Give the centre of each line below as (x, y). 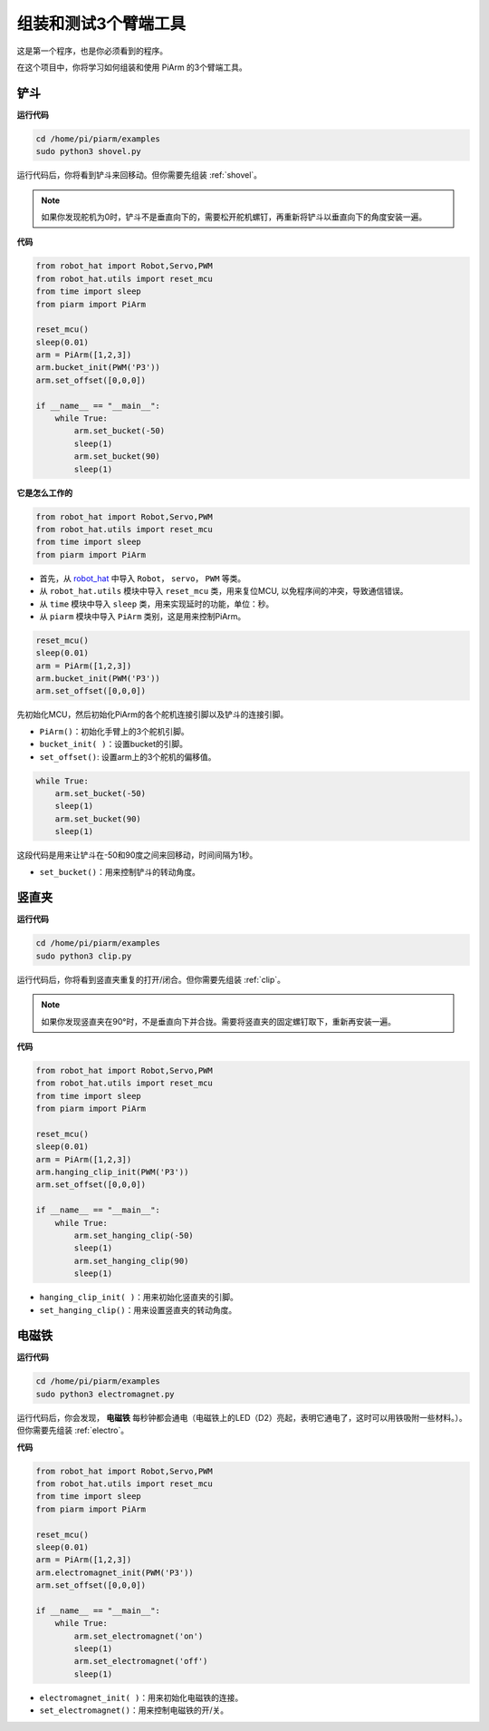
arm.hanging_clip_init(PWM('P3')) (112, 1172)
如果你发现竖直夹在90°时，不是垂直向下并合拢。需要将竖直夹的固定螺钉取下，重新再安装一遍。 (218, 1021)
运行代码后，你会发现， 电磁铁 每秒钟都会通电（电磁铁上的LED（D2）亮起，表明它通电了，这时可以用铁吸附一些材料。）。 (242, 1417)
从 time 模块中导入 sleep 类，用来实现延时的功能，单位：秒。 (157, 604)
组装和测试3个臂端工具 (101, 24)
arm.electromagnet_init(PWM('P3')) (115, 1572)
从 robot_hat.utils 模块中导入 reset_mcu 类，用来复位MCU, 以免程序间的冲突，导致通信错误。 (224, 591)
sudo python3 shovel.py (89, 151)
